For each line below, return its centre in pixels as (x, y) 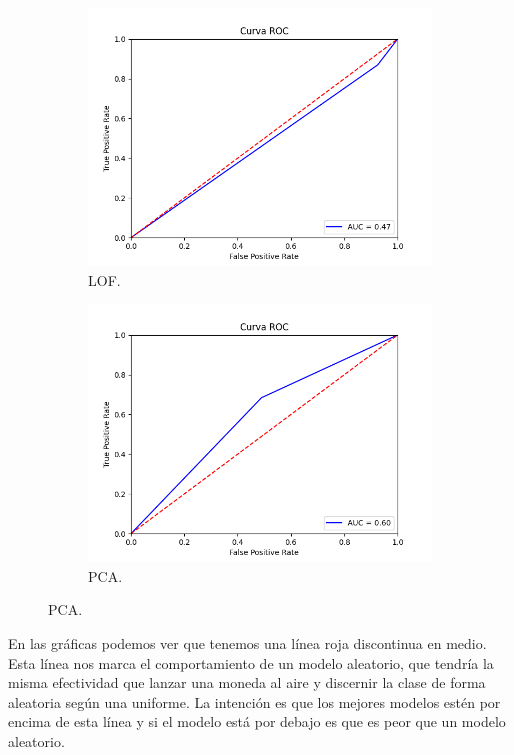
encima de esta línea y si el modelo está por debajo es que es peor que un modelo (257, 721)
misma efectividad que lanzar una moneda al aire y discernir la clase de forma (247, 682)
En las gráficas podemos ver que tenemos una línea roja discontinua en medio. (247, 642)
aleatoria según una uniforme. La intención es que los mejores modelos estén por (254, 701)
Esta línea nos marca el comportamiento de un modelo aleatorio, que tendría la (251, 662)
